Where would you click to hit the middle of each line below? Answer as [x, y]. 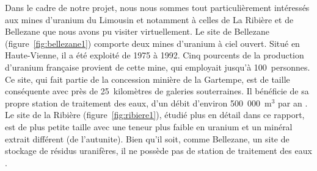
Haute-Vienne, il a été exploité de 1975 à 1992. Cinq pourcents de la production [155, 55]
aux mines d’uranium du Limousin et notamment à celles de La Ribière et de [149, 19]
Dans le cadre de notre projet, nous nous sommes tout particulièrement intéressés [157, 7]
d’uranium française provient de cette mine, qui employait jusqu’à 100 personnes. [158, 67]
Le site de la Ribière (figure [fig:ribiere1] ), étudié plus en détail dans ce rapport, [155, 115]
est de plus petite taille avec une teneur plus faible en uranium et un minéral [149, 126]
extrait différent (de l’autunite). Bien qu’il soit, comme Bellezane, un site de [147, 138]
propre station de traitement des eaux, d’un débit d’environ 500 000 [133, 103]
